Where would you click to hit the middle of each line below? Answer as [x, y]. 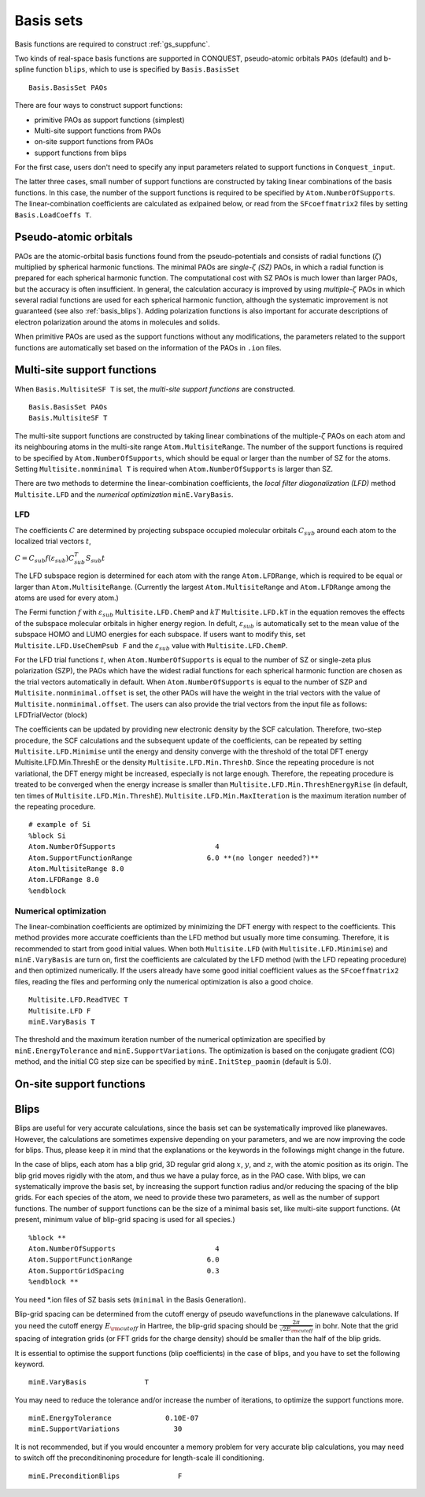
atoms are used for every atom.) [67, 598]
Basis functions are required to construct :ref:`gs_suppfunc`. [112, 44]
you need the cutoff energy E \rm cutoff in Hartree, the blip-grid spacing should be [146, 1327]
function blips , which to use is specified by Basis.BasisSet [138, 69]
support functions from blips [81, 153]
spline [24, 69]
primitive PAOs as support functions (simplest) [109, 120]
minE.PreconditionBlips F [105, 1476]
